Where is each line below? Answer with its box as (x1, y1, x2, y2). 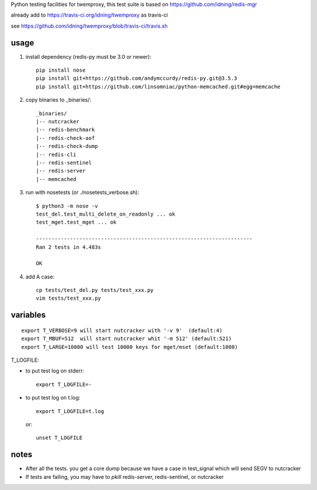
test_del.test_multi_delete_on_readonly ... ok (36, 210, 176, 217)
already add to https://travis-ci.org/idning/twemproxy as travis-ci (11, 12, 168, 19)
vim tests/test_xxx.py (36, 295, 102, 302)
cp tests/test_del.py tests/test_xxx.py (36, 287, 154, 294)
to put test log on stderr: (25, 367, 85, 374)
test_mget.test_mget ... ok (36, 219, 117, 226)
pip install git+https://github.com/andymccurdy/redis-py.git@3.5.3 (36, 75, 237, 82)
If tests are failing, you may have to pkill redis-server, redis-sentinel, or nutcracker (25, 473, 224, 480)
